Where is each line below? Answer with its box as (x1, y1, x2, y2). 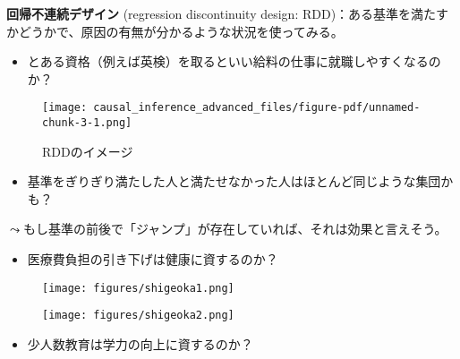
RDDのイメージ (42, 141, 133, 160)
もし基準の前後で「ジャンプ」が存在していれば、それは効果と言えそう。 (22, 219, 447, 238)
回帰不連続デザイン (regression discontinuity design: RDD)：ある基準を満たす (6, 4, 449, 22)
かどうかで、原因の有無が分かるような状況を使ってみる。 (6, 21, 344, 40)
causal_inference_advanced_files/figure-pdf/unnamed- (93, 101, 421, 115)
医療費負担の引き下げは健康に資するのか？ (27, 250, 278, 269)
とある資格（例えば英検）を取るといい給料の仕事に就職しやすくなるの (27, 52, 441, 71)
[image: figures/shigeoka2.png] (42, 309, 234, 322)
